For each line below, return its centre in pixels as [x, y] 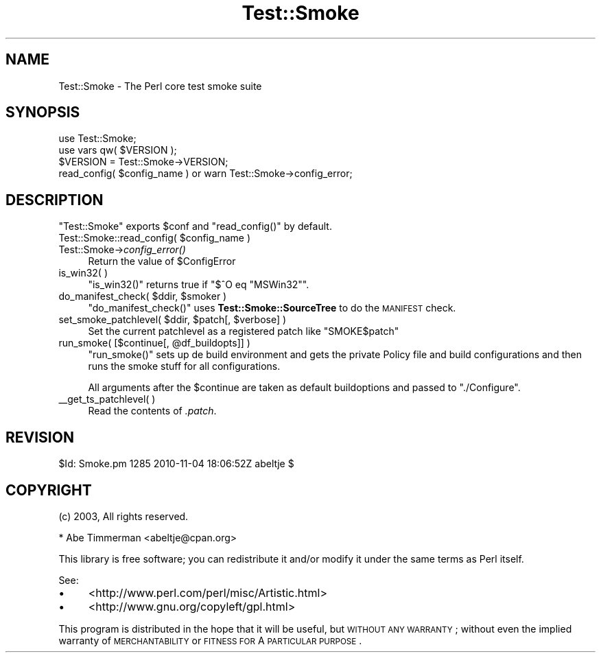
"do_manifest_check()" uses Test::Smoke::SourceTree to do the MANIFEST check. [272, 308]
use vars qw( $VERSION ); [118, 150]
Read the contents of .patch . [152, 411]
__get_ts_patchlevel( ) [107, 399]
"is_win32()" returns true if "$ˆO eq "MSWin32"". [199, 285]
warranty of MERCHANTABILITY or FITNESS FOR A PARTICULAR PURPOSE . [210, 640]
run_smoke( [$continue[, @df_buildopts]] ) [154, 343]
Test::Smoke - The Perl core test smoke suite [160, 86]
